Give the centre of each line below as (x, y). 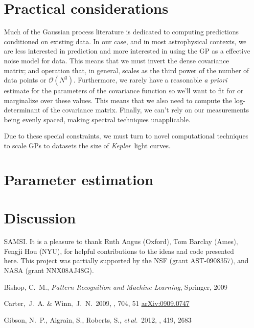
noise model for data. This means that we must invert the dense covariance (116, 60)
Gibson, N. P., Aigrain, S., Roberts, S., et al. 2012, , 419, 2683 (98, 319)
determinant (22, 110)
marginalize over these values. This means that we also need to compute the (118, 100)
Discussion (40, 218)
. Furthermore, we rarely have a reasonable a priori (150, 80)
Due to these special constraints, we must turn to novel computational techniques (126, 136)
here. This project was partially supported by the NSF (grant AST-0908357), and (126, 260)
